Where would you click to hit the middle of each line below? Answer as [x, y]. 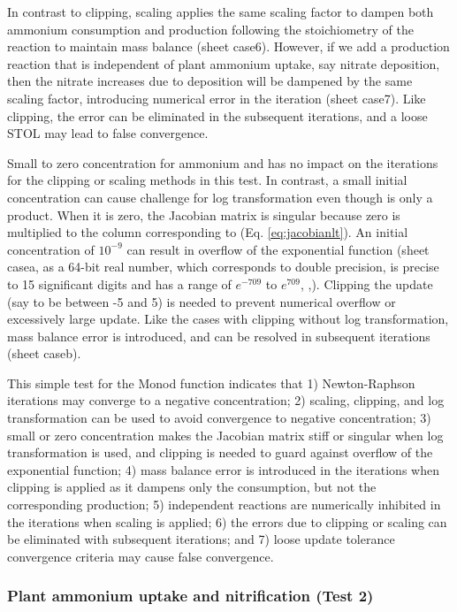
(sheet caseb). [44, 353]
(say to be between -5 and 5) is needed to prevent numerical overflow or [202, 301]
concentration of [51, 249]
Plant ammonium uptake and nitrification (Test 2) [190, 596]
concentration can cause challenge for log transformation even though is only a [220, 197]
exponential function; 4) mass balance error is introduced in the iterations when [223, 469]
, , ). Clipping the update [366, 283]
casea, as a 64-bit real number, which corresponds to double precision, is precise [223, 267]
